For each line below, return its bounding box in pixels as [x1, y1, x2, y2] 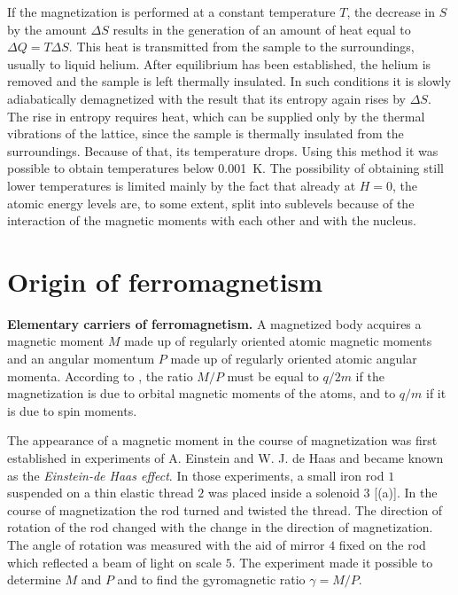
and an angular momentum [7, 349, 155, 368]
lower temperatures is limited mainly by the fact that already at [7, 176, 356, 194]
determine [7, 570, 61, 589]
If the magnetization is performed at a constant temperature [7, 3, 336, 20]
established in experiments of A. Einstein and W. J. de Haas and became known [7, 449, 444, 466]
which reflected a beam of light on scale [7, 552, 221, 571]
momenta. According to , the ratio [7, 366, 193, 385]
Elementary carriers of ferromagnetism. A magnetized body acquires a [7, 314, 422, 333]
